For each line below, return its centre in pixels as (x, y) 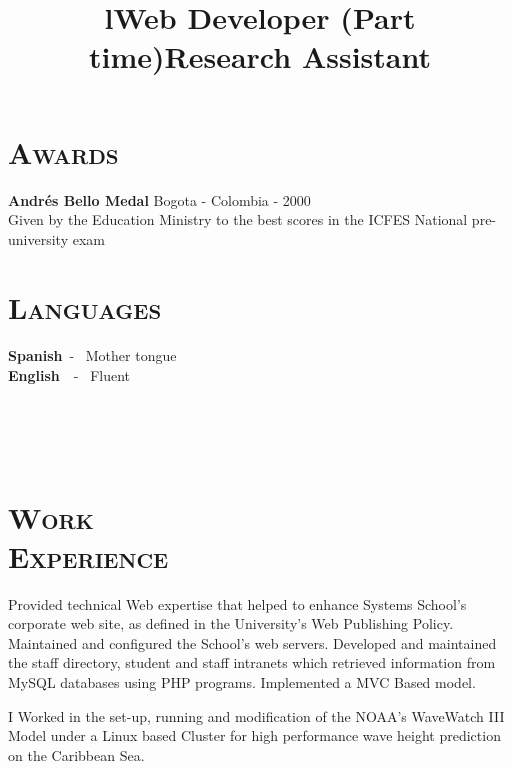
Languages (85, 307)
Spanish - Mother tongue (92, 355)
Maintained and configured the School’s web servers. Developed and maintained (252, 642)
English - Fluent (69, 375)
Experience (88, 555)
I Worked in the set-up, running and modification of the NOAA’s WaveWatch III (256, 715)
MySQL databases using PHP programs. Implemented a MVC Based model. (242, 682)
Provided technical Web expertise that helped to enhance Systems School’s (237, 603)
